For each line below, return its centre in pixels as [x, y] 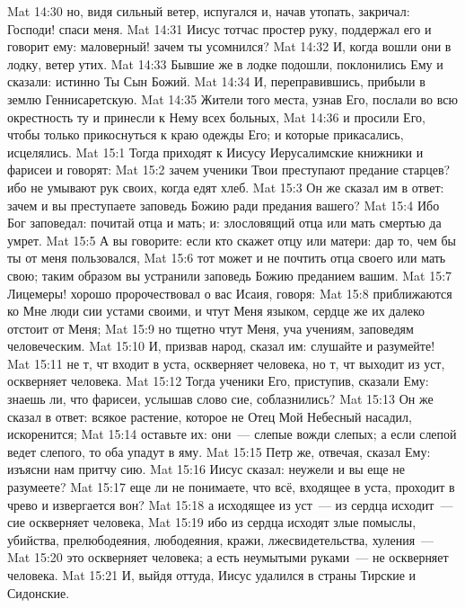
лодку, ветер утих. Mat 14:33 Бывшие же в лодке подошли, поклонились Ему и [225, 63]
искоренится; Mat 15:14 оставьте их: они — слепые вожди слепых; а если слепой [232, 434]
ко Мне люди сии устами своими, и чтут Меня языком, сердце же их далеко [216, 311]
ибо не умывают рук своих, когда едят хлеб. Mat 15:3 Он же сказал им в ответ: [226, 187]
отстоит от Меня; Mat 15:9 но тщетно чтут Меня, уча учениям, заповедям [211, 328]
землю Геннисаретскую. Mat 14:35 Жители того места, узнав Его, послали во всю [232, 98]
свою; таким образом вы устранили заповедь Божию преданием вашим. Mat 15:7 [230, 275]
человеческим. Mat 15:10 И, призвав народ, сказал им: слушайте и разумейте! [221, 346]
